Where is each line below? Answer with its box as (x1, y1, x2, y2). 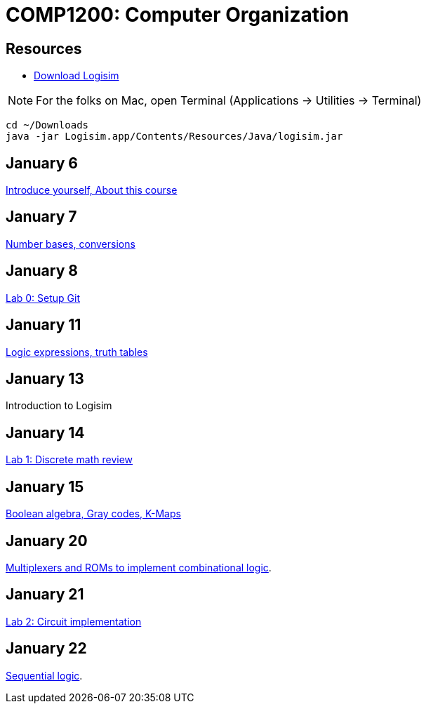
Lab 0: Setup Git (6, 291, 81, 304)
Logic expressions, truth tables (6, 345, 148, 358)
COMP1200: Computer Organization (6, 3, 350, 27)
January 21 (6, 585, 84, 604)
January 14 (6, 423, 85, 442)
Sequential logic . (6, 669, 83, 682)
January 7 (6, 208, 77, 226)
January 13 (6, 369, 84, 387)
